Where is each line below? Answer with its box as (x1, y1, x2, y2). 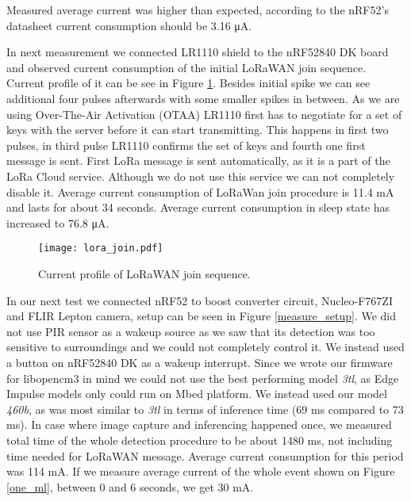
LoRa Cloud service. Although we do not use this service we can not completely (6, 167, 395, 184)
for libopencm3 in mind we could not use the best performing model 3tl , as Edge (6, 369, 399, 386)
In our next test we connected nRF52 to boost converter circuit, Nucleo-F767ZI (6, 292, 393, 308)
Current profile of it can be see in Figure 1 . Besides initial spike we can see (6, 75, 371, 91)
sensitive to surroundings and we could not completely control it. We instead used (6, 338, 405, 355)
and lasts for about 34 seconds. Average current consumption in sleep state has (6, 199, 390, 216)
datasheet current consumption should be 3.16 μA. (6, 17, 252, 33)
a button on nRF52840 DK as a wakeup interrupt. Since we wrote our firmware (6, 354, 393, 370)
